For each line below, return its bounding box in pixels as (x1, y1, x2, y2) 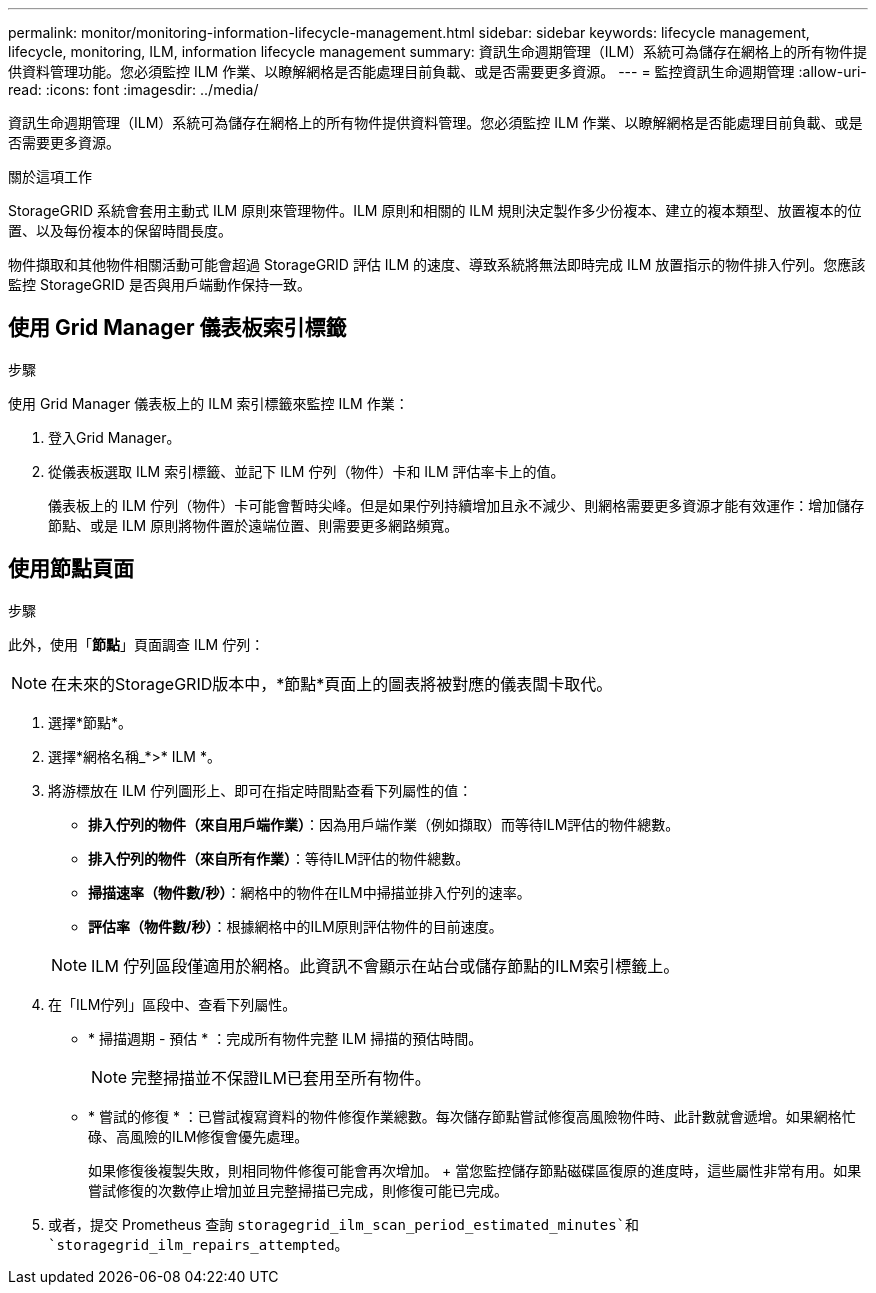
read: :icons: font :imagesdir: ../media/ (8, 81, 259, 98)
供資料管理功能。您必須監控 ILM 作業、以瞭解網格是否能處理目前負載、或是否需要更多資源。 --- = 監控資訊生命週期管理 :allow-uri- (8, 63, 867, 80)
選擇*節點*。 (48, 713, 133, 731)
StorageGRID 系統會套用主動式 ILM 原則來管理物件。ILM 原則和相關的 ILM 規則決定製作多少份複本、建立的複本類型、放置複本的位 (8, 202, 862, 219)
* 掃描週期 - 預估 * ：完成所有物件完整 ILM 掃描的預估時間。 (88, 1029, 483, 1047)
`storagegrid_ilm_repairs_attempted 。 (48, 1235, 349, 1253)
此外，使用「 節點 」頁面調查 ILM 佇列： (8, 635, 265, 653)
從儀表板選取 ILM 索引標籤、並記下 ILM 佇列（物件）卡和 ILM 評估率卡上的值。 (48, 462, 565, 480)
